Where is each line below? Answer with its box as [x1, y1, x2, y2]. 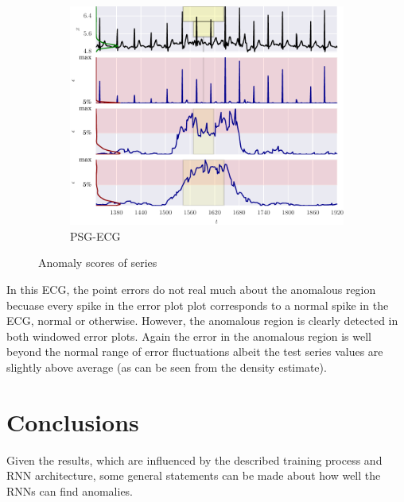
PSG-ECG [70, 227, 121, 244]
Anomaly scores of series [38, 254, 157, 271]
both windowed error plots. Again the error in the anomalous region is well [6, 327, 372, 344]
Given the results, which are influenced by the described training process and [6, 451, 383, 468]
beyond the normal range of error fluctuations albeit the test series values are [6, 343, 383, 360]
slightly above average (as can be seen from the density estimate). [6, 358, 327, 375]
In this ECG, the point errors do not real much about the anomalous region [6, 280, 376, 297]
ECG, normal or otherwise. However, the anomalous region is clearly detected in [6, 312, 398, 329]
